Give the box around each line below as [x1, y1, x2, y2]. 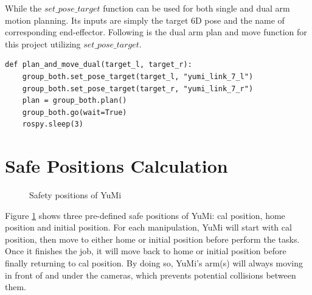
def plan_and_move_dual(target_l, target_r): [5, 60, 192, 69]
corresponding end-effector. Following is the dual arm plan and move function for [5, 26, 307, 38]
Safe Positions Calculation [5, 153, 228, 178]
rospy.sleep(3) [22, 120, 83, 129]
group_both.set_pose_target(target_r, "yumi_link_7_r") [22, 84, 254, 93]
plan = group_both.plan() [22, 96, 127, 105]
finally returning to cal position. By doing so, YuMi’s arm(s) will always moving [5, 257, 303, 269]
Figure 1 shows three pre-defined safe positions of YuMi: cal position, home [5, 209, 285, 221]
